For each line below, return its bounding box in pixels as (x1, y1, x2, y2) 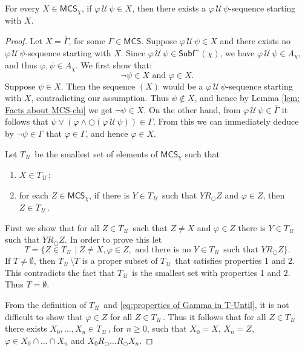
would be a (162, 79, 203, 92)
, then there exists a (132, 2, 206, 14)
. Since (120, 46, 146, 59)
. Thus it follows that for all (163, 310, 266, 323)
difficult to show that (5, 310, 83, 323)
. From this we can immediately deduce (152, 115, 299, 128)
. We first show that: (76, 59, 152, 71)
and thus (5, 59, 38, 71)
